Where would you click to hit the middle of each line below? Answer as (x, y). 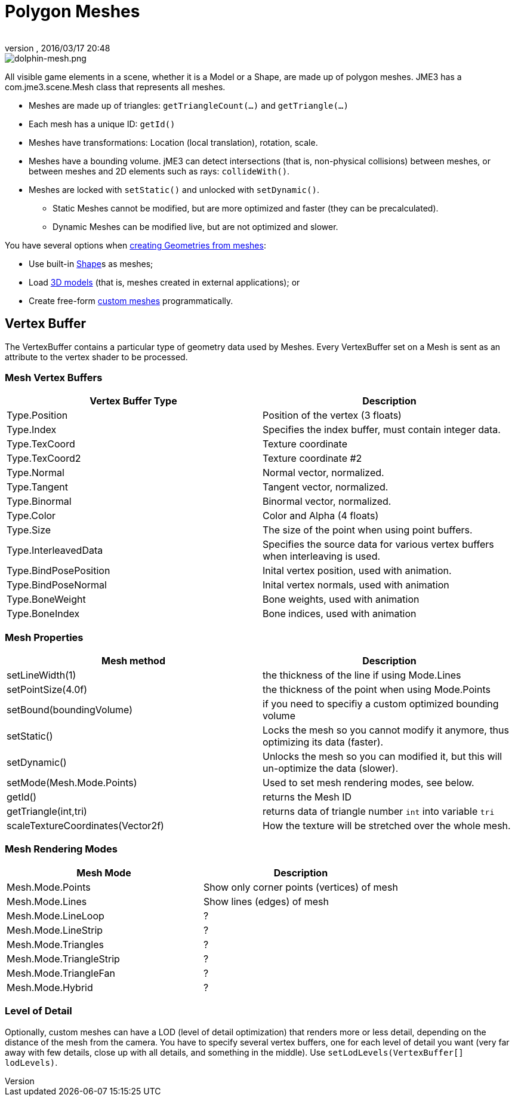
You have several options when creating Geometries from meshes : (135, 245)
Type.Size (29, 530)
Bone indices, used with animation (340, 614)
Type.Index (32, 430)
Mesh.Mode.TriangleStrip (63, 959)
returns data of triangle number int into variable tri (379, 812)
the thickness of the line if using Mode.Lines (362, 675)
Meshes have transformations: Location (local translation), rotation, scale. (173, 142)
